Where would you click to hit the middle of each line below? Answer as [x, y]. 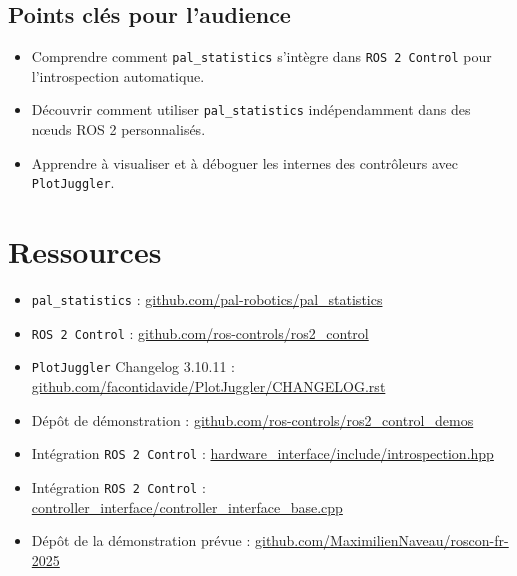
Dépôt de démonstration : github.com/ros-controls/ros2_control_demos [252, 419]
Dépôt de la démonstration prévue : [141, 540]
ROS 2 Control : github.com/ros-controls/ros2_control [200, 332]
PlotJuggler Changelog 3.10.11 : [133, 366]
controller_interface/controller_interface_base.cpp [187, 506]
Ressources [85, 251]
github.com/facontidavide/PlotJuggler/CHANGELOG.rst [208, 386]
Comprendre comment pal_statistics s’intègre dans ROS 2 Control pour [261, 56]
